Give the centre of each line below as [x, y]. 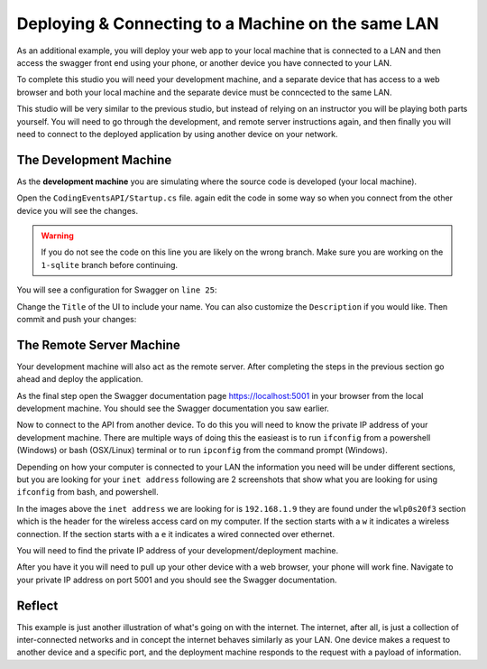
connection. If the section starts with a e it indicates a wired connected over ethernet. [176, 534]
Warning [57, 236]
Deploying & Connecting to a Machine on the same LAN [228, 23]
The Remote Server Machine [98, 344]
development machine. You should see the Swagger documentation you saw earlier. [173, 408]
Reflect [37, 605]
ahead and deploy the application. [80, 379]
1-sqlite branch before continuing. [110, 265]
